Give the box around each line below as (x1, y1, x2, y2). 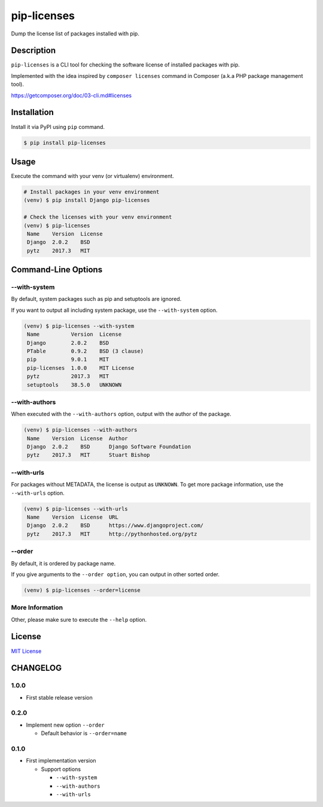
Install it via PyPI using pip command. (11, 123, 105, 130)
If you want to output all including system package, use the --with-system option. (11, 306, 218, 314)
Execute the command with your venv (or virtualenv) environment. (11, 173, 175, 180)
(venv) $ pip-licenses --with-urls (23, 505, 128, 512)
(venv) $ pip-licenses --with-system (23, 323, 135, 329)
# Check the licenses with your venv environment (23, 213, 172, 221)
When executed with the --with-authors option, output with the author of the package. (11, 411, 231, 418)
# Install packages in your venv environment (23, 189, 160, 195)
